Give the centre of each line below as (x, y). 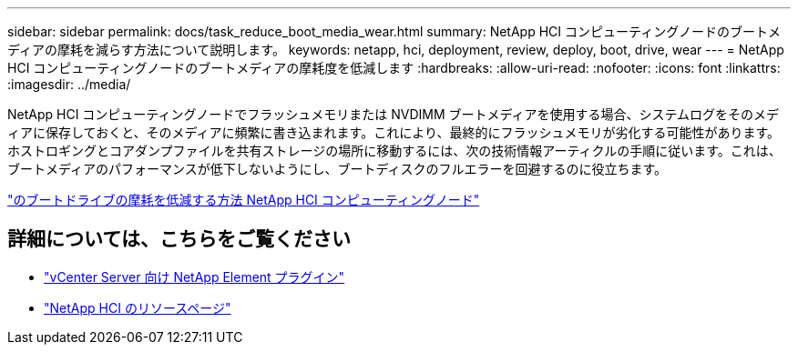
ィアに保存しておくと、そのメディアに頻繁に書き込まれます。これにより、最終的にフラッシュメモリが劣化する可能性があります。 (394, 132)
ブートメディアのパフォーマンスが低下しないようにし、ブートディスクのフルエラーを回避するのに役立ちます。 (338, 169)
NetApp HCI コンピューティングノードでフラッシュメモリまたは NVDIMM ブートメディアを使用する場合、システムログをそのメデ (394, 114)
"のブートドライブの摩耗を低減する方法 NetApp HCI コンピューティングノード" (244, 200)
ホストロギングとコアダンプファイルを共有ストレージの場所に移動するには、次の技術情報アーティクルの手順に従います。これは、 (394, 151)
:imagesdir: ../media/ (69, 84)
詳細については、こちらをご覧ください (179, 239)
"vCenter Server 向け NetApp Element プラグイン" (194, 277)
